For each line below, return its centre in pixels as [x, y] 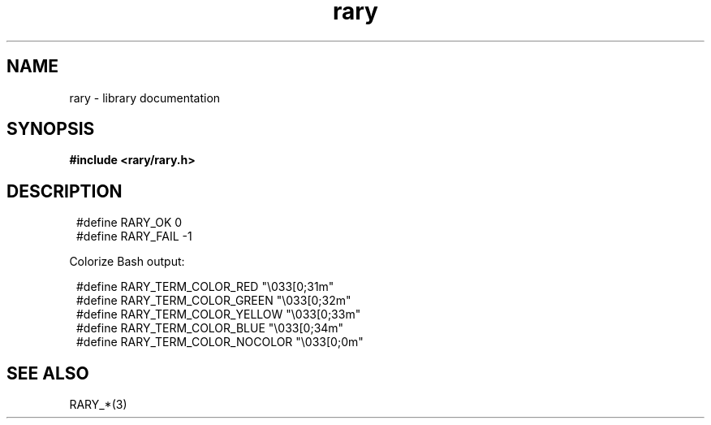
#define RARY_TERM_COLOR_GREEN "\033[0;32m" [214, 301]
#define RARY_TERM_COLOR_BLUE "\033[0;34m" [210, 328]
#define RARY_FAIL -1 [134, 236]
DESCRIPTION [65, 191]
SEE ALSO [48, 373]
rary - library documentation [145, 98]
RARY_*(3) [98, 405]
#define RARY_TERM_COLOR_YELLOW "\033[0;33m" [219, 314]
